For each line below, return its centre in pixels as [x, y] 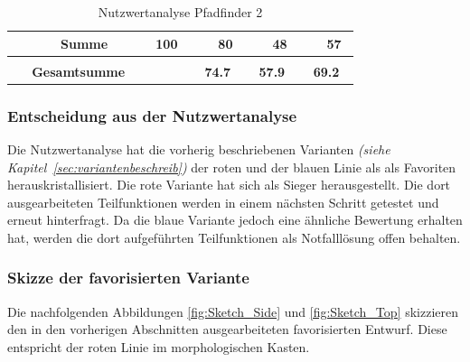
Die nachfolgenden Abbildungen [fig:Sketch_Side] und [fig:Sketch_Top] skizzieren [233, 311]
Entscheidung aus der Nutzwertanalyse [152, 115]
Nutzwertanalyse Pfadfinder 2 [180, 12]
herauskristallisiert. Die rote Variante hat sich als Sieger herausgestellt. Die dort [229, 185]
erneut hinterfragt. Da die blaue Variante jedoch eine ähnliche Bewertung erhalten [235, 220]
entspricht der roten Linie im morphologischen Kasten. [159, 346]
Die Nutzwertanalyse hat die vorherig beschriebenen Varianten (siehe [199, 149]
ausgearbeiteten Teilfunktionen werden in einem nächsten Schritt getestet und [223, 202]
